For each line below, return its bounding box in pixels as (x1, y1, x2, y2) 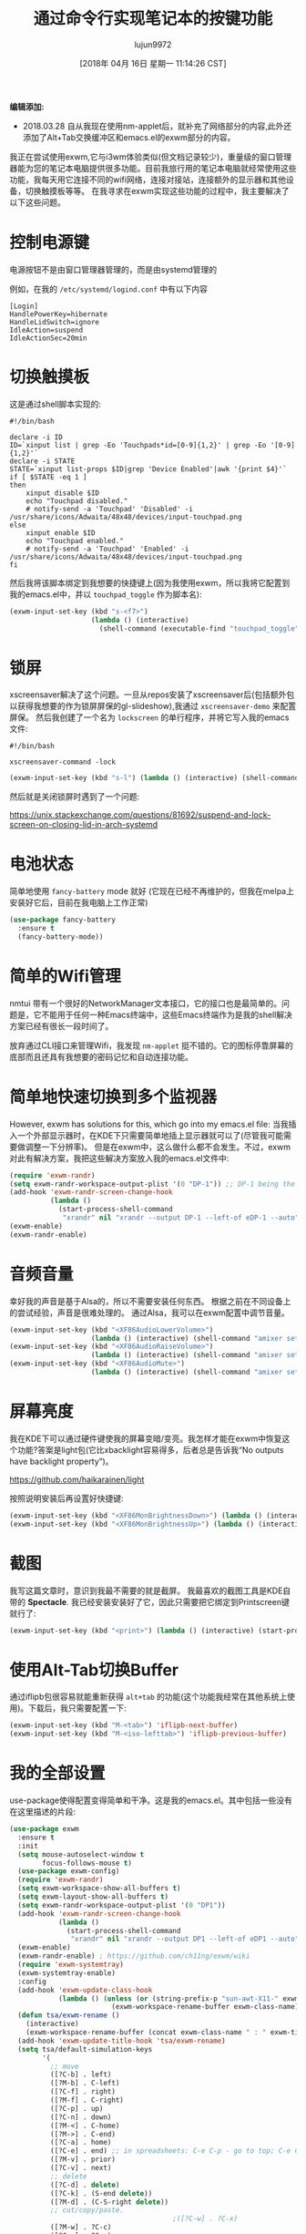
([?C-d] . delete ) (49, 2180, 120, 2189)
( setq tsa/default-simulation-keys (17, 2044, 153, 2054)
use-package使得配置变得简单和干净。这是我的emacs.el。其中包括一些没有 (9, 1795, 293, 1806)
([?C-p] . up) (49, 2104, 104, 2113)
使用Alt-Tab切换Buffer (9, 1660, 179, 1680)
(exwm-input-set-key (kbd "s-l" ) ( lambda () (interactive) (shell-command (9, 774, 300, 783)
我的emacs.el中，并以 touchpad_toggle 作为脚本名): (9, 589, 202, 600)
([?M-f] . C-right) (49, 2095, 125, 2105)
